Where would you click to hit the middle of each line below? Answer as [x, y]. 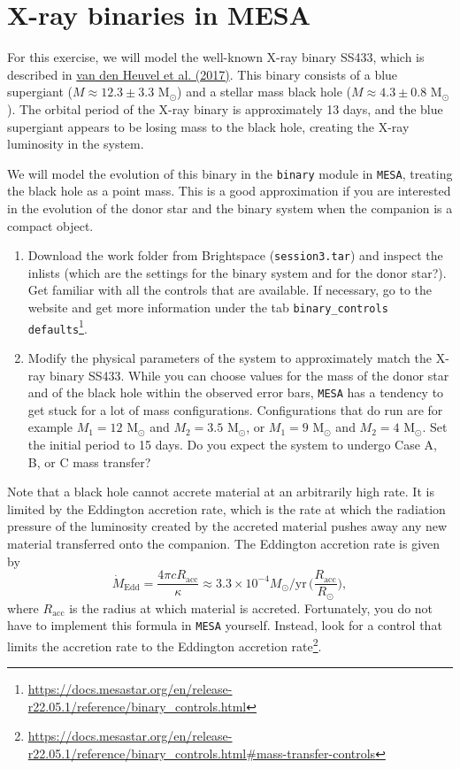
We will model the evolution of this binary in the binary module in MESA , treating [230, 173]
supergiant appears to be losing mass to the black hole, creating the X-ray [208, 126]
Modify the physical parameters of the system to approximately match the [230, 357]
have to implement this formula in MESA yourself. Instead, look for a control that [225, 625]
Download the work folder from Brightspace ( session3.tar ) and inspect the [235, 255]
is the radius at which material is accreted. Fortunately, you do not [251, 608]
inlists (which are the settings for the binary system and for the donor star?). [237, 272]
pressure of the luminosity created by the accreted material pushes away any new [227, 526]
